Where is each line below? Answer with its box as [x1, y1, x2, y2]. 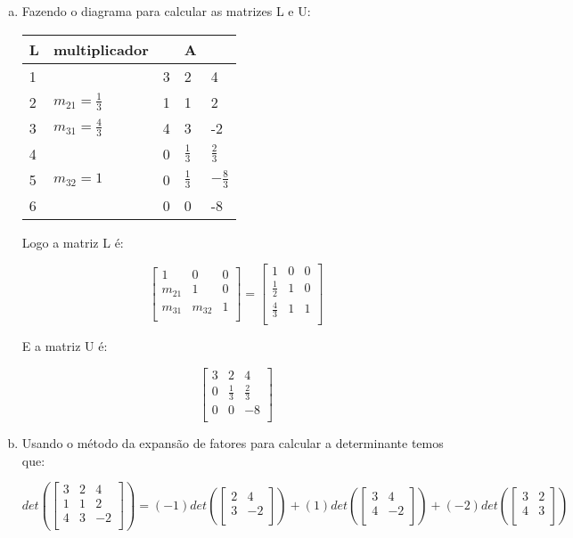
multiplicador [53, 38, 149, 60]
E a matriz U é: [21, 337, 108, 355]
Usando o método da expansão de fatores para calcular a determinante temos [21, 434, 444, 452]
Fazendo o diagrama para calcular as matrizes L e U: [21, 2, 311, 20]
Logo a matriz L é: [21, 232, 124, 251]
